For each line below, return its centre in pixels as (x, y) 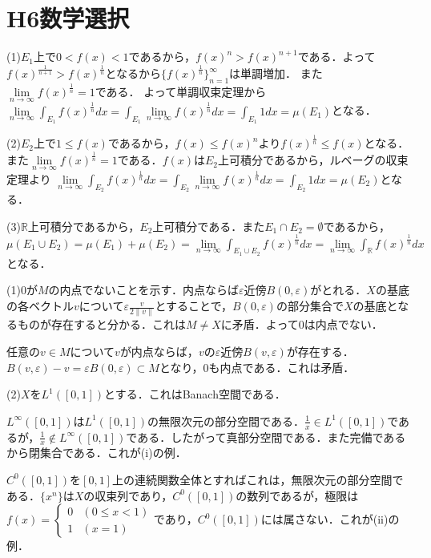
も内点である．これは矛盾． (282, 367)
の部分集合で (310, 306)
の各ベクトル (40, 306)
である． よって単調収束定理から (181, 92)
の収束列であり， (128, 495)
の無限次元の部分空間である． (226, 421)
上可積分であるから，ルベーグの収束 (313, 160)
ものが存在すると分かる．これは (101, 324)
